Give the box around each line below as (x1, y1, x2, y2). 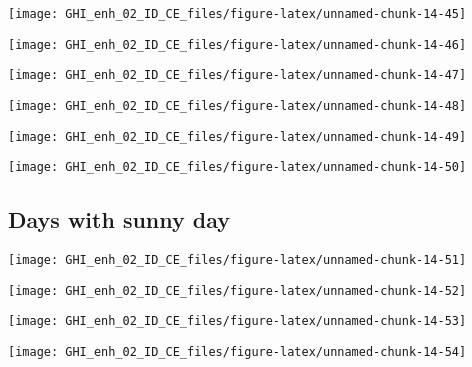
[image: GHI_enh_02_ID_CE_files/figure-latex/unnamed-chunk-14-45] (8, 7, 467, 21)
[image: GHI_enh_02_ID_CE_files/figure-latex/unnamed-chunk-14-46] (8, 37, 467, 52)
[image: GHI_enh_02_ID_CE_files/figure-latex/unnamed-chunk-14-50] (8, 160, 467, 175)
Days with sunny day (8, 204, 231, 235)
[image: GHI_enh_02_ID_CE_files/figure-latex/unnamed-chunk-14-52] (8, 283, 467, 298)
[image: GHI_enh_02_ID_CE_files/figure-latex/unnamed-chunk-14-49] (8, 129, 467, 144)
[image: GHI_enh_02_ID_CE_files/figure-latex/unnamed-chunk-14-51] (8, 253, 467, 268)
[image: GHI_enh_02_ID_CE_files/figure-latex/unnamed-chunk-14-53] (8, 314, 467, 329)
